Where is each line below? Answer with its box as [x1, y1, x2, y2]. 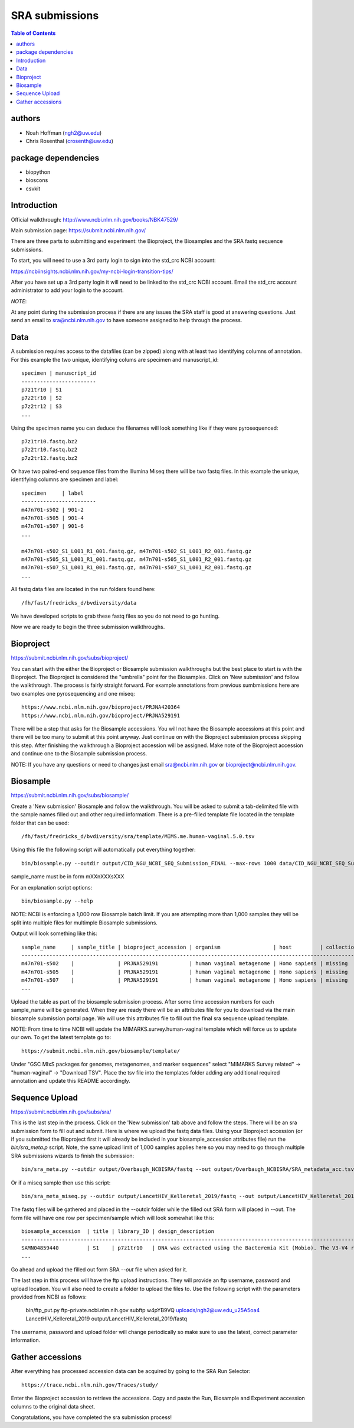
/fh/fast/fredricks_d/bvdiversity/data [21, 599, 137, 606]
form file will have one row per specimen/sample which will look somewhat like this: [11, 1214, 215, 1221]
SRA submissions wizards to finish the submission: [11, 1152, 135, 1159]
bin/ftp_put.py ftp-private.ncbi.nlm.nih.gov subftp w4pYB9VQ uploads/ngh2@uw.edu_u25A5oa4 [25, 1307, 260, 1314]
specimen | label [21, 489, 84, 496]
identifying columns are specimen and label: [11, 476, 119, 483]
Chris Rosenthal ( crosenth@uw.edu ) [25, 137, 114, 144]
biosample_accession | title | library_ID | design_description [21, 1228, 215, 1235]
